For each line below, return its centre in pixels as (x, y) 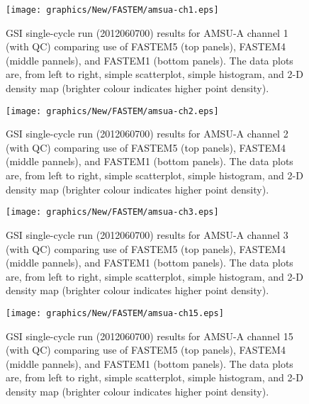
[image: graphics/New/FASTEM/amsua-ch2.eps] (112, 111)
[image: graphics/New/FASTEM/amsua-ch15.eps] (115, 313)
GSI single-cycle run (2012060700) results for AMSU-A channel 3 (147, 234)
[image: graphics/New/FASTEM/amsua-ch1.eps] (112, 10)
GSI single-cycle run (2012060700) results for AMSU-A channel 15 (150, 336)
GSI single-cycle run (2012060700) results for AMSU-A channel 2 (147, 134)
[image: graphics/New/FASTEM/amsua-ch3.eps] (112, 212)
